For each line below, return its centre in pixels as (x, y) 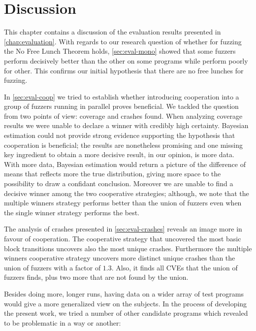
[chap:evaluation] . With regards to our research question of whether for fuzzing (123, 41)
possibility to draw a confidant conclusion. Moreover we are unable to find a (119, 183)
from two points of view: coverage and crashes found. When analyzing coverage (123, 116)
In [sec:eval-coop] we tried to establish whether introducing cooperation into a (122, 96)
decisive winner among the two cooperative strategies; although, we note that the (127, 193)
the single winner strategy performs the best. (72, 212)
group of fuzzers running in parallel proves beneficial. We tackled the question (121, 106)
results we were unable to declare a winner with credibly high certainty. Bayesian (126, 125)
